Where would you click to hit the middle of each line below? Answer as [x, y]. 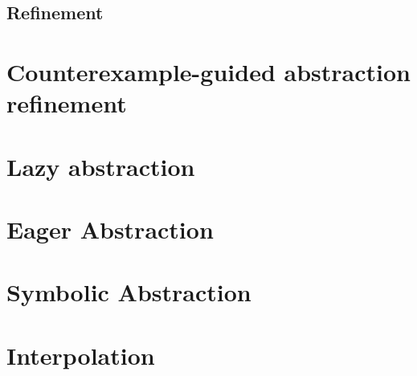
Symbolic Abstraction [129, 292]
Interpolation [81, 355]
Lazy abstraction [101, 166]
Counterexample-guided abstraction [208, 71]
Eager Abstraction [110, 229]
